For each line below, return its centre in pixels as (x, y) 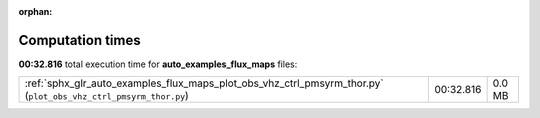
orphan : (35, 11)
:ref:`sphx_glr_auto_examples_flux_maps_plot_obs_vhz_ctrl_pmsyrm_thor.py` (204, 83)
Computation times (79, 40)
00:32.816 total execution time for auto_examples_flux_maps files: (158, 64)
